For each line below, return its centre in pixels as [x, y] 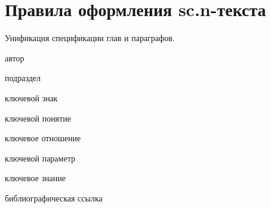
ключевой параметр [40, 158]
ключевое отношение [43, 138]
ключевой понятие [38, 118]
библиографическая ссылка [54, 198]
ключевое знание [35, 178]
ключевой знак [31, 97]
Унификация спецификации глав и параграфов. [90, 38]
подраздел [23, 78]
